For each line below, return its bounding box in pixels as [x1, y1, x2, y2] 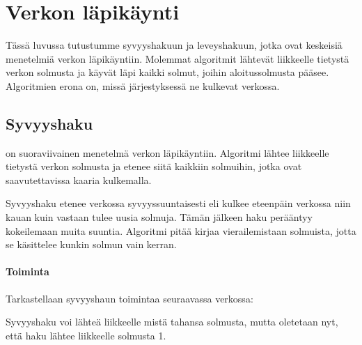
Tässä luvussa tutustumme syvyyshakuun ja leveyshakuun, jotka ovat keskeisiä [6, 38, 343, 52]
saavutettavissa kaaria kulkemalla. [6, 172, 152, 187]
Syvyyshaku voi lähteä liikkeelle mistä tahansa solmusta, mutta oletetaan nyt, [6, 314, 338, 329]
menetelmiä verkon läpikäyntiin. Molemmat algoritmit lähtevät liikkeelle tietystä [6, 51, 349, 66]
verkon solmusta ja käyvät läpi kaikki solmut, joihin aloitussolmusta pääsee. [6, 65, 329, 79]
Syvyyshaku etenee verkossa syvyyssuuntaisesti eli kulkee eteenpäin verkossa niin [6, 196, 351, 210]
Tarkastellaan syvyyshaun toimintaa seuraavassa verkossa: [6, 291, 253, 305]
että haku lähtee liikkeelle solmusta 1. [6, 328, 166, 342]
